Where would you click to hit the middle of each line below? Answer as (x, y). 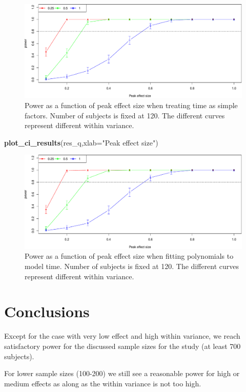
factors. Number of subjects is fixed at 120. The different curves (125, 115)
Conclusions (47, 311)
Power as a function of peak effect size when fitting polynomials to (129, 256)
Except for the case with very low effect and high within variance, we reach (122, 336)
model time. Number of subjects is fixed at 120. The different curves (132, 266)
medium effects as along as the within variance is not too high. (103, 383)
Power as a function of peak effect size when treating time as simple (131, 105)
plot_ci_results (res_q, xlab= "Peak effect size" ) (81, 142)
